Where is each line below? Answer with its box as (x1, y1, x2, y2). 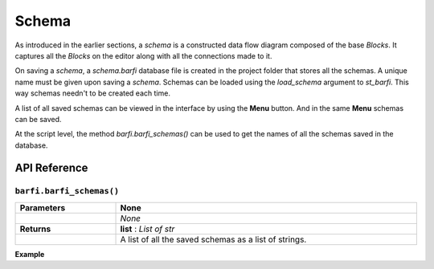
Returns (19, 223, 51, 234)
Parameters (19, 202, 66, 213)
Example (14, 249, 45, 259)
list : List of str (120, 223, 175, 234)
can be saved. (14, 114, 62, 124)
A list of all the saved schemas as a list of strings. (120, 234, 307, 245)
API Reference (14, 161, 88, 175)
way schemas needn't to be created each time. (14, 88, 170, 98)
